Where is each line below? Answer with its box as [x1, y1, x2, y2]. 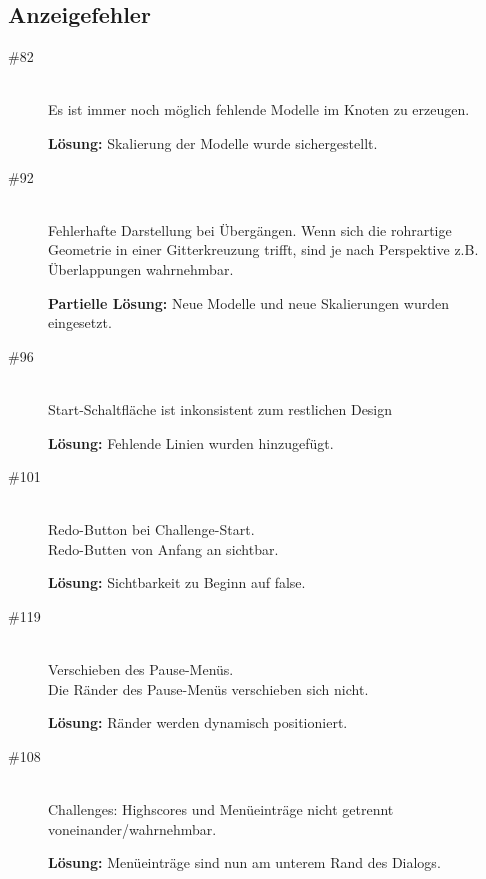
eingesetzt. [48, 312, 112, 333]
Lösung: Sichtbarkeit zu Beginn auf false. [48, 572, 306, 593]
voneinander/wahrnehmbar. [48, 818, 217, 839]
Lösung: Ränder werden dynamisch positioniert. [48, 712, 348, 733]
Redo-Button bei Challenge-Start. [48, 519, 255, 540]
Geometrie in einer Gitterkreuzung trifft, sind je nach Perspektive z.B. [48, 239, 479, 260]
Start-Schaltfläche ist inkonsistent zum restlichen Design [48, 398, 393, 419]
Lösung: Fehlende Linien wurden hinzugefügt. [48, 432, 334, 453]
